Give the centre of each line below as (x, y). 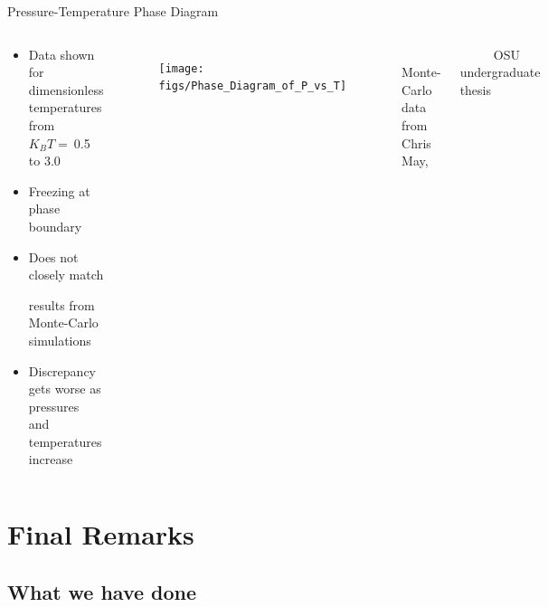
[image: (181, 68)
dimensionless (66, 89)
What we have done (102, 591)
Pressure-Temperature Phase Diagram (113, 11)
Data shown (61, 54)
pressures (54, 406)
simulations (60, 340)
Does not (53, 256)
